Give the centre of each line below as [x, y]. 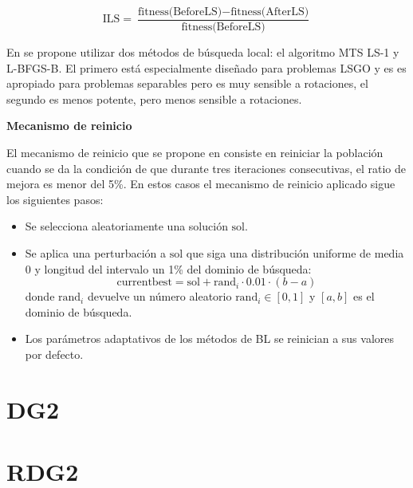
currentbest [144, 283]
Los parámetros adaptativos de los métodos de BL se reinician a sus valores [209, 338]
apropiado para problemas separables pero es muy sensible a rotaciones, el [187, 83]
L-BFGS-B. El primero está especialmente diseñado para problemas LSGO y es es [206, 67]
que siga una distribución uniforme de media [295, 253]
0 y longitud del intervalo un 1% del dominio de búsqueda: [168, 268]
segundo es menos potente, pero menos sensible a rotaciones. [154, 98]
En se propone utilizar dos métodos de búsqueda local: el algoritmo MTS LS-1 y [203, 52]
